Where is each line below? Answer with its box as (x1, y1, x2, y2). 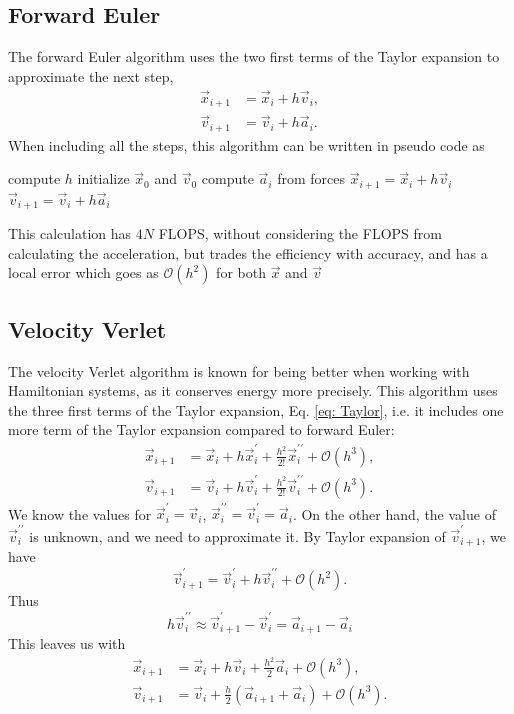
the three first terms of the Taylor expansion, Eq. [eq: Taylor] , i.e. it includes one (8, 399, 504, 420)
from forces (277, 168, 346, 189)
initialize (77, 168, 130, 189)
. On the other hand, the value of (292, 503, 496, 524)
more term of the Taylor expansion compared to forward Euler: (8, 419, 395, 440)
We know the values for (8, 503, 152, 524)
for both (216, 262, 266, 283)
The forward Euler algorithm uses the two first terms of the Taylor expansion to (8, 46, 500, 67)
